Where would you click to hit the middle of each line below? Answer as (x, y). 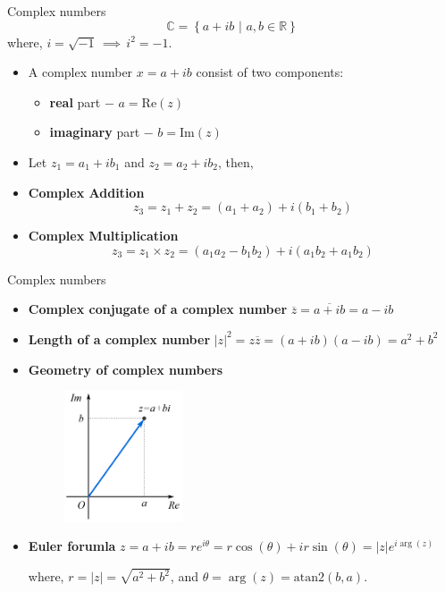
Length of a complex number (119, 338)
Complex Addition (86, 192)
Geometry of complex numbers (126, 369)
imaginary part (95, 132)
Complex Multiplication (103, 236)
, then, (236, 161)
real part (75, 101)
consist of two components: (270, 72)
